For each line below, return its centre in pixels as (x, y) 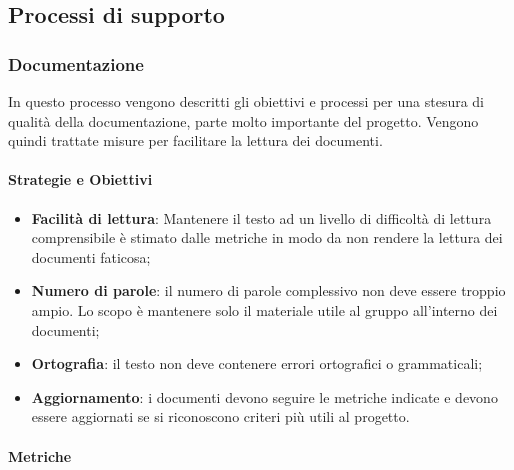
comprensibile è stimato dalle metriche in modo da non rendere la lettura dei (267, 237)
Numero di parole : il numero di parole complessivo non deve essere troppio (268, 290)
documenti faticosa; (91, 256)
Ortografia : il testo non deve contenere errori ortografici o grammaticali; (257, 363)
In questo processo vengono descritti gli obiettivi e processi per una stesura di (246, 101)
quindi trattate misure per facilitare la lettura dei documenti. (195, 140)
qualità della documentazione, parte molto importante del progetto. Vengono (243, 120)
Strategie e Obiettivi (80, 179)
